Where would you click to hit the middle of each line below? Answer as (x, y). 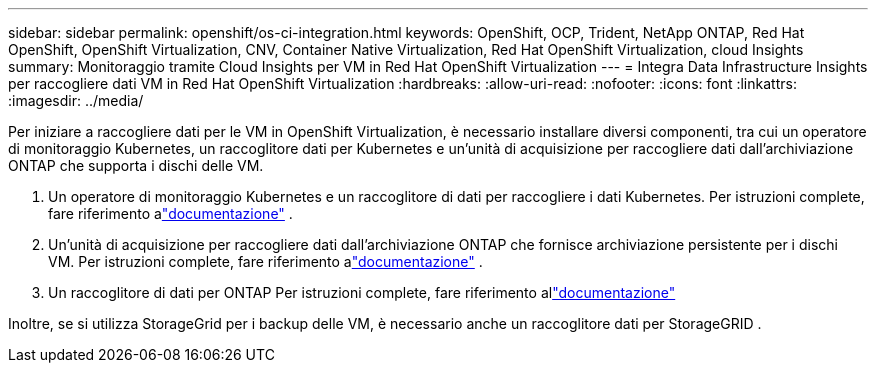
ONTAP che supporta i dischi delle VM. (136, 165)
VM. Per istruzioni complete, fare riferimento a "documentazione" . (265, 261)
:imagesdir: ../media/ (76, 100)
